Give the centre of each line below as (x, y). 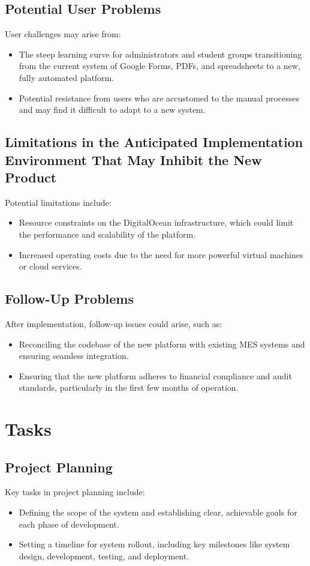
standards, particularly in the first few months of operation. (129, 387)
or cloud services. (50, 266)
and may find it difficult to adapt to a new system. (112, 110)
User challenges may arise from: (63, 34)
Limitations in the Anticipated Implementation (154, 142)
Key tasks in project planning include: (75, 492)
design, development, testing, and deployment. (104, 555)
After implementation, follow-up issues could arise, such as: (114, 323)
